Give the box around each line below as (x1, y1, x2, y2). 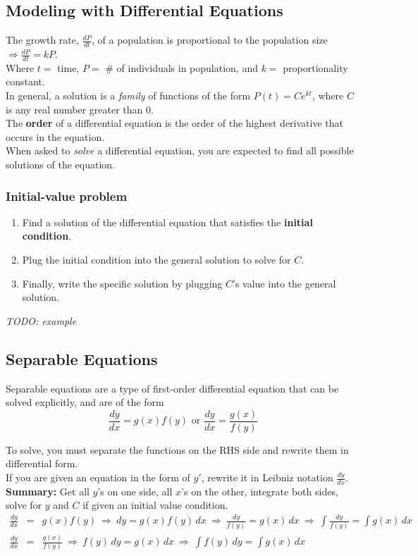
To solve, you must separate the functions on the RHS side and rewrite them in (6, 442, 349, 457)
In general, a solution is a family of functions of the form (6, 88, 251, 103)
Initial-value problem (6, 187, 128, 204)
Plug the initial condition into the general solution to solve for (22, 252, 291, 267)
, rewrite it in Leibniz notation (201, 470, 333, 485)
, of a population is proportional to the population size (91, 32, 328, 47)
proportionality (283, 60, 348, 75)
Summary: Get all (6, 483, 90, 498)
